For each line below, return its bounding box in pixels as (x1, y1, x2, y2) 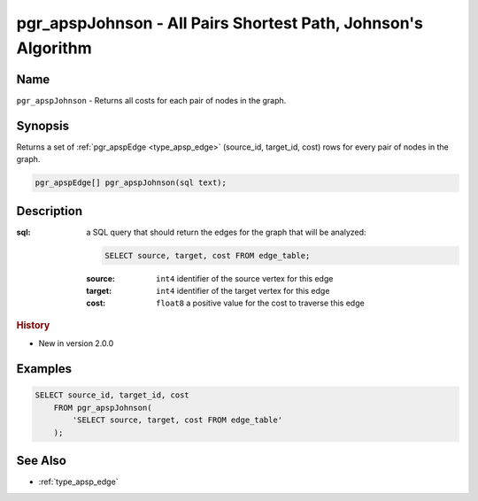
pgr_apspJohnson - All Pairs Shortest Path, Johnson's (16, 13, 424, 33)
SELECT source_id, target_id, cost (35, 390, 189, 400)
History (16, 320, 50, 332)
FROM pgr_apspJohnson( (53, 403, 152, 412)
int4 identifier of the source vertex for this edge (156, 273, 334, 283)
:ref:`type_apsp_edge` (38, 476, 119, 487)
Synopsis (16, 118, 70, 133)
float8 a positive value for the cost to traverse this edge (156, 297, 365, 309)
